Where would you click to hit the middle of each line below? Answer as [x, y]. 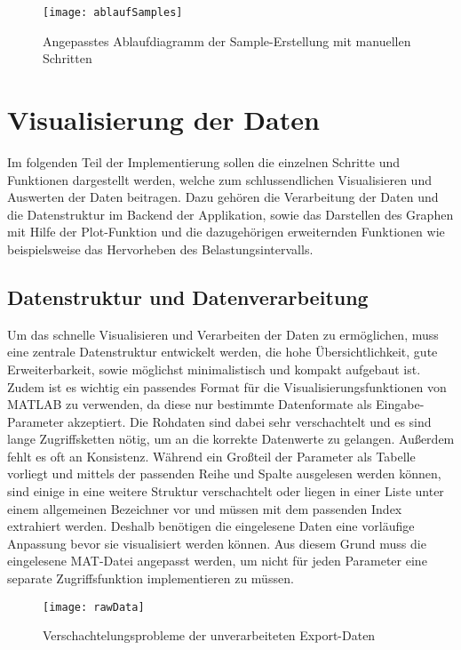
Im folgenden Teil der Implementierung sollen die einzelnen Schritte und [203, 161]
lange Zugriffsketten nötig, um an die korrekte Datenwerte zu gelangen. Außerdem [231, 439]
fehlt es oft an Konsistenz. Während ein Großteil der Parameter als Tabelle [211, 456]
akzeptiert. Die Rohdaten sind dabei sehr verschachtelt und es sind [250, 421]
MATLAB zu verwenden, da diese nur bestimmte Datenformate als [190, 404]
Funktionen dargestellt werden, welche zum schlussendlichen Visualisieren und [219, 179]
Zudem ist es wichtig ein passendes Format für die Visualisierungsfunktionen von [227, 386]
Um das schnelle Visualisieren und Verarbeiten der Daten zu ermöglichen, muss [223, 334]
